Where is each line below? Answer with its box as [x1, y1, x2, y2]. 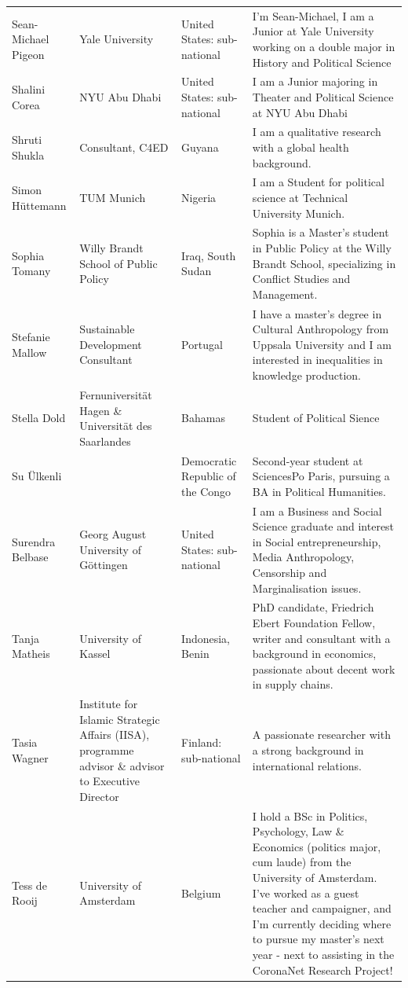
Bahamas [181, 410, 225, 426]
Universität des [79, 417, 152, 434]
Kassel [79, 645, 111, 662]
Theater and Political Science [252, 88, 394, 105]
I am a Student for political [252, 174, 384, 190]
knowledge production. [252, 367, 361, 384]
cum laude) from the [252, 854, 352, 870]
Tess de [12, 876, 47, 893]
